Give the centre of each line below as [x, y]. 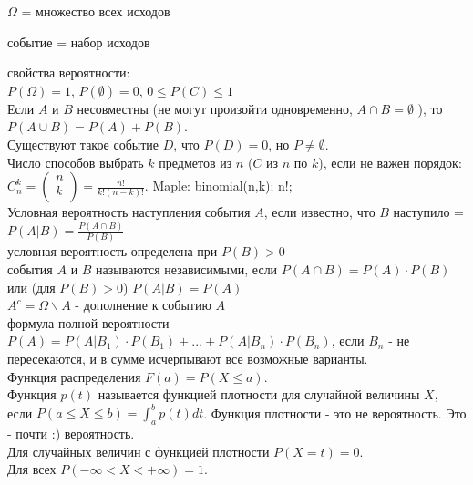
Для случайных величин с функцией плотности [139, 451]
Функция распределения [74, 376]
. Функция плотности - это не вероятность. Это [335, 413]
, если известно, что [319, 212]
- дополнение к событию [143, 305]
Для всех [32, 469]
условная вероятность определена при [113, 251]
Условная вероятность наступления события [129, 212]
